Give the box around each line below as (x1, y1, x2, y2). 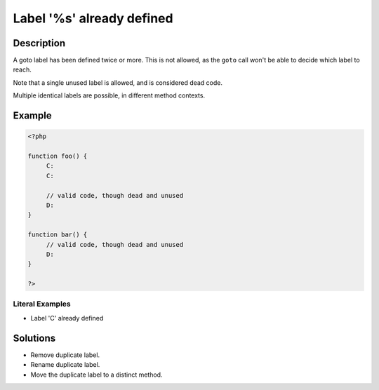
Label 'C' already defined (30, 314, 104, 322)
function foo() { (27, 152, 88, 161)
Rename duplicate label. (30, 361, 100, 369)
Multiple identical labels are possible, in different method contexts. (13, 91, 206, 100)
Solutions (13, 332, 56, 344)
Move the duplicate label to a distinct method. (30, 370, 163, 379)
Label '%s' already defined (13, 11, 173, 26)
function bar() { (27, 231, 88, 238)
